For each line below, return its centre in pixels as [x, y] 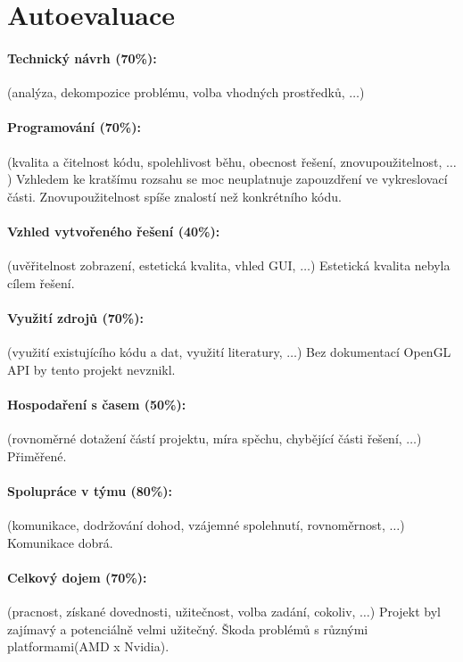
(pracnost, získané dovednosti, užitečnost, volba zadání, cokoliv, [182, 612]
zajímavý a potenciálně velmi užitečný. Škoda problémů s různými [188, 629]
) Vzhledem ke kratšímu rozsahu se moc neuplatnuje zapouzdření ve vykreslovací [227, 179]
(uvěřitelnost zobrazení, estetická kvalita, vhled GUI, [152, 265]
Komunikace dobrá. [60, 542]
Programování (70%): [74, 127]
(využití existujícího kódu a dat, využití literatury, [145, 352]
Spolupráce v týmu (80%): [90, 490]
